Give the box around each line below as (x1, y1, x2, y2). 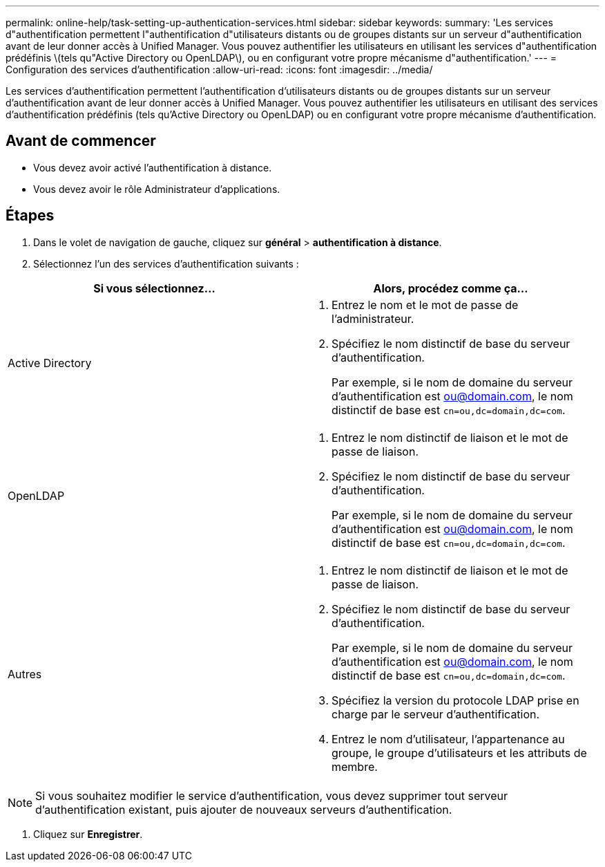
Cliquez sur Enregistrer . (33, 828, 143, 840)
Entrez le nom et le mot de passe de (332, 297, 519, 312)
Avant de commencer (6, 132, 156, 150)
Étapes (6, 207, 55, 225)
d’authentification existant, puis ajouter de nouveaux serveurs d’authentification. (35, 802, 452, 817)
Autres (8, 666, 42, 681)
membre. (332, 759, 378, 774)
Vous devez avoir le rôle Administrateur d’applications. (33, 183, 280, 195)
